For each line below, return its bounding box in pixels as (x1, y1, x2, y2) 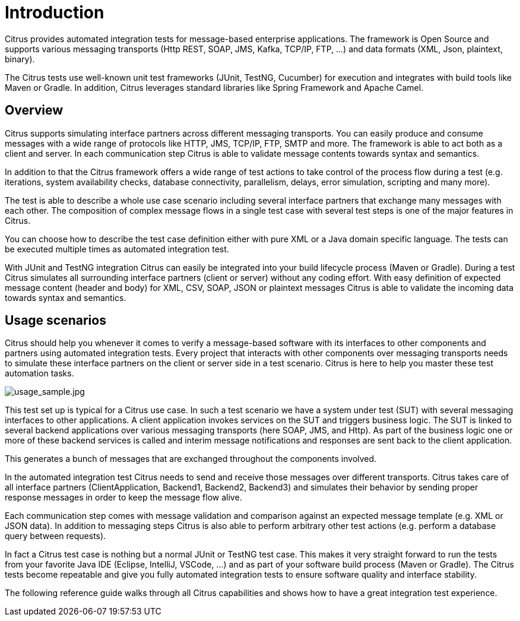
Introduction (5, 2, 104, 23)
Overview (5, 103, 64, 118)
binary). (5, 53, 35, 64)
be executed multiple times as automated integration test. (5, 243, 229, 254)
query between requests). (5, 531, 106, 541)
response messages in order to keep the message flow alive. (5, 492, 242, 503)
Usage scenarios (5, 313, 106, 328)
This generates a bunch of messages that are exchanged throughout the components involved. (5, 454, 377, 464)
